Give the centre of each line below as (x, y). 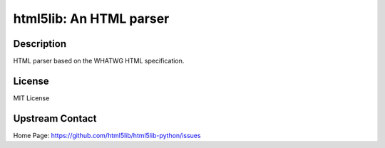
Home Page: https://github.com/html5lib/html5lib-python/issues (107, 135)
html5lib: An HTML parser (91, 18)
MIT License (31, 98)
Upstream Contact (55, 118)
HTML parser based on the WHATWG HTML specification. (99, 61)
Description (40, 44)
